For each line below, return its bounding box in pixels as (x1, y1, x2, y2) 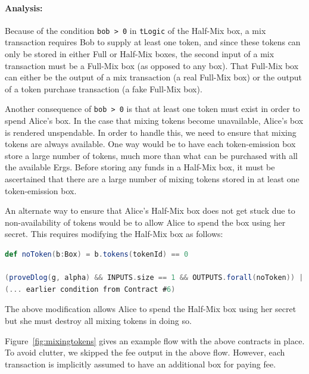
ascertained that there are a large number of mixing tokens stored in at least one (5, 173, 299, 185)
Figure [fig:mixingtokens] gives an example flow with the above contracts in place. (5, 334, 305, 347)
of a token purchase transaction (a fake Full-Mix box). (5, 82, 202, 95)
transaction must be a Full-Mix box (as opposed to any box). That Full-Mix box (5, 59, 299, 71)
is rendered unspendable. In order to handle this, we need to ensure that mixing (5, 126, 296, 138)
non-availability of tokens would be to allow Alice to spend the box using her (5, 216, 286, 228)
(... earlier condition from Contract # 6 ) (5, 285, 176, 294)
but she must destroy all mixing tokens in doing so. (5, 314, 192, 326)
